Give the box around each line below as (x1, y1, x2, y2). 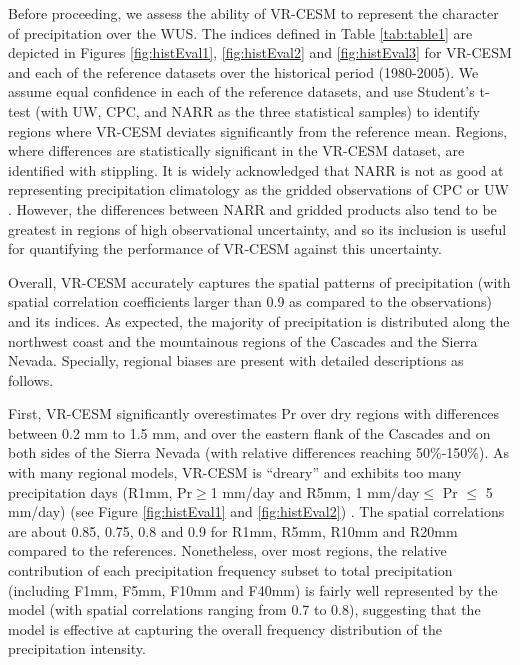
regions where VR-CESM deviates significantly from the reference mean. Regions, (8, 120, 508, 141)
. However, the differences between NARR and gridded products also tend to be (8, 198, 497, 219)
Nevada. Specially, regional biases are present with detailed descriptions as (8, 350, 464, 371)
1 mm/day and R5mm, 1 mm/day (210, 481, 420, 502)
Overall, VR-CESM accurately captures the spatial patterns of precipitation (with (8, 271, 511, 292)
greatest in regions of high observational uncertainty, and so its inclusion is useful (8, 218, 507, 239)
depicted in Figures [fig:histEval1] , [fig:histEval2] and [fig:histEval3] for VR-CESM (8, 42, 512, 63)
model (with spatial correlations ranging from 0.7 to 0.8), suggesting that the (8, 599, 481, 620)
